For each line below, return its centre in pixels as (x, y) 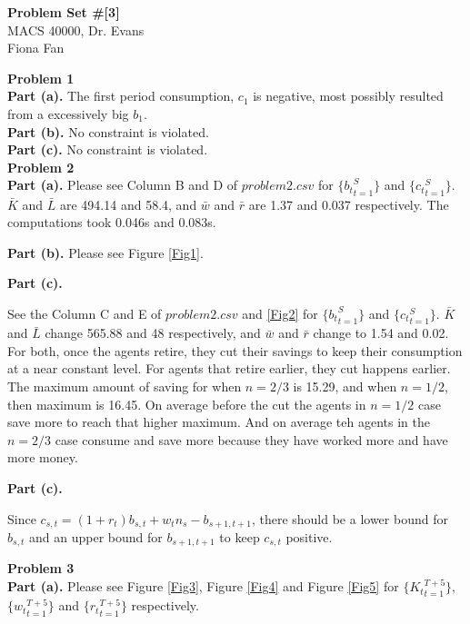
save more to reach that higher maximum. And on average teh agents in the (219, 422)
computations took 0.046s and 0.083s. (112, 222)
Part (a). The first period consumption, (121, 96)
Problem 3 (41, 568)
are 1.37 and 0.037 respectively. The (349, 204)
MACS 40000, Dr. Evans (76, 30)
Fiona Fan (36, 48)
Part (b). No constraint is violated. (108, 131)
